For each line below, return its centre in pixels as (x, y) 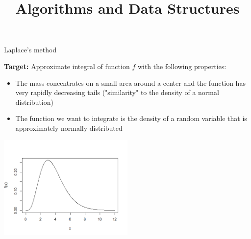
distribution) (34, 102)
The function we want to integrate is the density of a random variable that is (131, 118)
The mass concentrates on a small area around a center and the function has (130, 83)
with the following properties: (182, 66)
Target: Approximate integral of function (67, 66)
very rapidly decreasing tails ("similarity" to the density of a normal (117, 92)
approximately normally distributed (69, 128)
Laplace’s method (30, 50)
